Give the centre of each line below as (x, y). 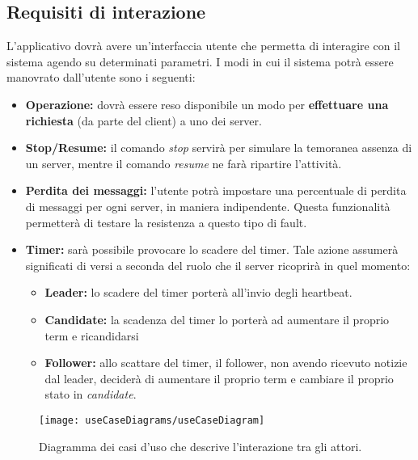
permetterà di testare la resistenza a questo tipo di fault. (166, 222)
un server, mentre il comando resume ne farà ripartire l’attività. (184, 163)
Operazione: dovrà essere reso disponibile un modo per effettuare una (207, 104)
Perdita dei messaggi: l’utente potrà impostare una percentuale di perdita (216, 190)
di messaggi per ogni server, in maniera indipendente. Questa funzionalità (208, 206)
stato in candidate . (91, 394)
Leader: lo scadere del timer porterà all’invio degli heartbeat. (198, 292)
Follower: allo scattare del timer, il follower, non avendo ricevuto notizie (226, 363)
